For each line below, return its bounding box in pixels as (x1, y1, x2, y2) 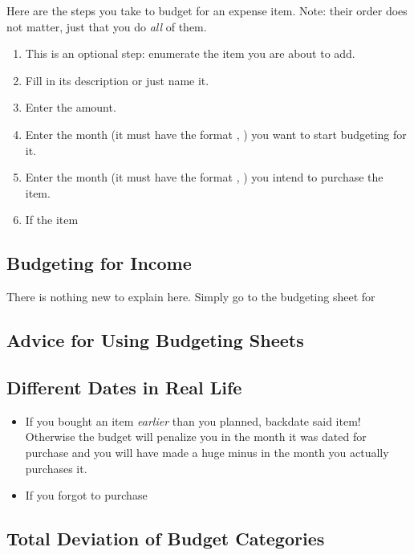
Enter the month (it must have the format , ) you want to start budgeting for (25, 125, 407, 142)
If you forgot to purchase (25, 487, 148, 504)
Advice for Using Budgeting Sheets (6, 328, 304, 353)
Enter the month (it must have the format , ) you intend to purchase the (25, 169, 384, 186)
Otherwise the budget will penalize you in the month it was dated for (25, 428, 367, 445)
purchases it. (25, 459, 87, 476)
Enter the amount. (25, 99, 116, 116)
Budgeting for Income (6, 251, 192, 275)
